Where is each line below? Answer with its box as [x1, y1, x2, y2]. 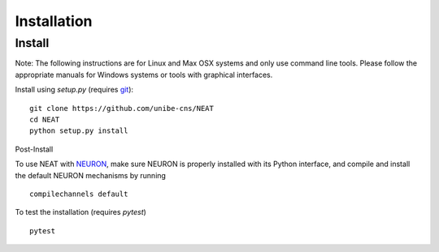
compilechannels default [29, 189, 128, 199]
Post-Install [15, 144, 54, 154]
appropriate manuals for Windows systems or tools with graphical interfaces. [15, 70, 273, 79]
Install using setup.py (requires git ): [15, 85, 134, 95]
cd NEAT [29, 114, 60, 124]
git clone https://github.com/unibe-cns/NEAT [29, 104, 215, 113]
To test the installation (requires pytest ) [15, 207, 146, 217]
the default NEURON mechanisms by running [15, 170, 167, 180]
